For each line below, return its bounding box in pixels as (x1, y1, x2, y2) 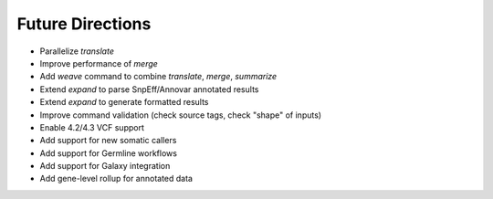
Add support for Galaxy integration (39, 161, 171, 172)
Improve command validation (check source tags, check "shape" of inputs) (39, 110, 322, 120)
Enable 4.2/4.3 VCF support (39, 121, 145, 132)
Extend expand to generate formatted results (39, 97, 209, 108)
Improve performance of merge (39, 58, 159, 68)
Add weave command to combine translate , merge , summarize (39, 71, 278, 82)
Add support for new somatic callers (39, 135, 177, 146)
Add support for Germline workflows (39, 147, 178, 159)
